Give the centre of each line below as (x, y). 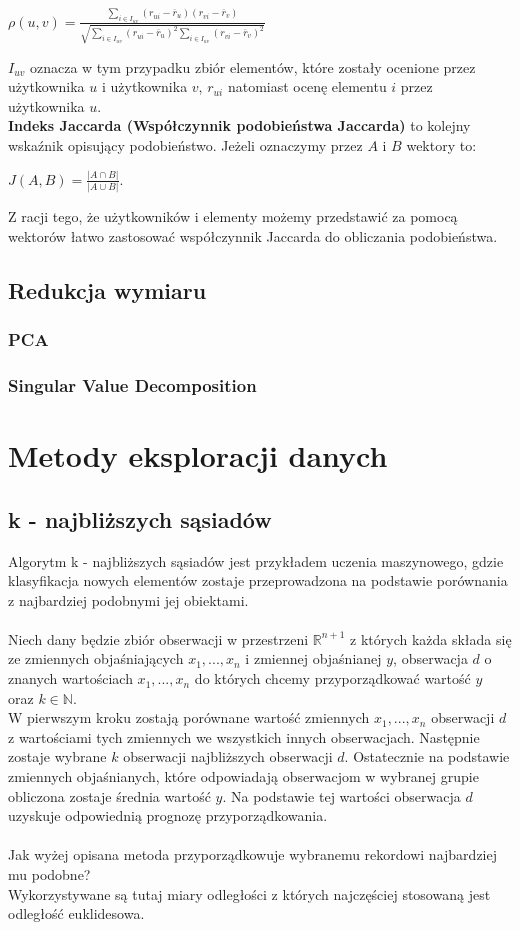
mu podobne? (49, 874)
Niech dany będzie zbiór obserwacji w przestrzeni (158, 638)
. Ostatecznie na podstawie (427, 756)
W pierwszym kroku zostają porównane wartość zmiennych (189, 717)
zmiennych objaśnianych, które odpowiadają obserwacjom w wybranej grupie (243, 776)
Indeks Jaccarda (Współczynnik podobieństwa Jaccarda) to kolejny (239, 125)
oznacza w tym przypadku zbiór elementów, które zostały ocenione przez (252, 66)
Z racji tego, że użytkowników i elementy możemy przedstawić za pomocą (233, 216)
